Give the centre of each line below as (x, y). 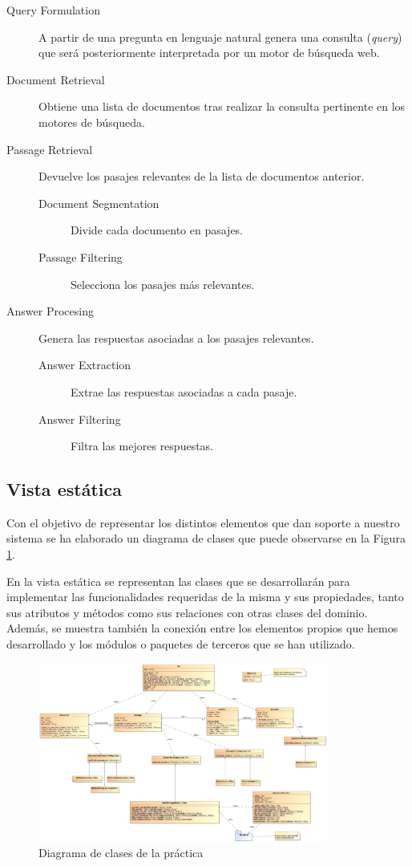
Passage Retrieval (50, 149)
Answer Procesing (50, 311)
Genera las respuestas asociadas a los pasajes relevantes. (176, 337)
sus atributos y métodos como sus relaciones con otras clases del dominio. (187, 612)
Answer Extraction (85, 365)
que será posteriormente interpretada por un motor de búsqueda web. (209, 53)
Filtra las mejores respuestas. (142, 446)
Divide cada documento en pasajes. (157, 230)
